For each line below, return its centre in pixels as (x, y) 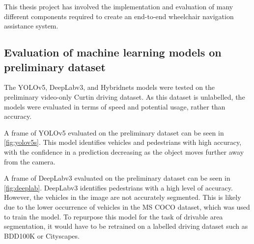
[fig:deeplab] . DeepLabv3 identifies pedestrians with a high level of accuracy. (118, 187)
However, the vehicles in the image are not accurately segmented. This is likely (123, 197)
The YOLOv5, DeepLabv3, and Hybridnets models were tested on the (110, 87)
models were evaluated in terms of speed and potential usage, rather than (115, 106)
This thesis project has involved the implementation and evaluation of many (119, 6)
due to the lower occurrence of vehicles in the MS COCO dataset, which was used (127, 206)
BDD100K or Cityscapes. (42, 235)
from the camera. (30, 161)
